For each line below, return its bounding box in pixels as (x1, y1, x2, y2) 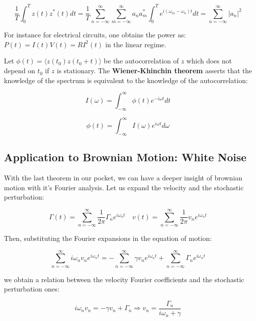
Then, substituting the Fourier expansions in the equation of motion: (4, 233, 212, 243)
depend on (4, 65, 35, 76)
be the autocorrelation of (103, 56, 179, 66)
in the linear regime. (105, 39, 166, 49)
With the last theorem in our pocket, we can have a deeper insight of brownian (4, 173, 243, 183)
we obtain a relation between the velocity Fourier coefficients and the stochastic (4, 274, 244, 284)
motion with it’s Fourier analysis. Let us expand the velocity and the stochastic (4, 182, 244, 192)
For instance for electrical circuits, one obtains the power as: (4, 29, 186, 40)
